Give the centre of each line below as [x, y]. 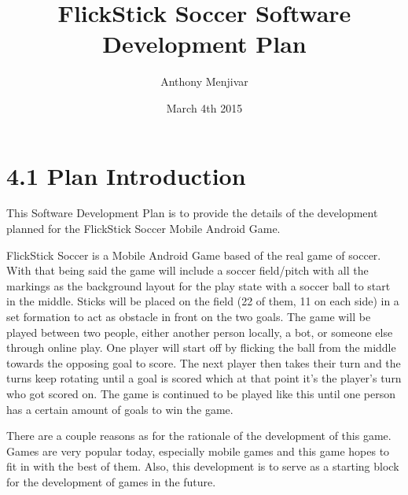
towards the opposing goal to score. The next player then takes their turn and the [204, 362]
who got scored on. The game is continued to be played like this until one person [201, 393]
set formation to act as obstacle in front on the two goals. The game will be [189, 316]
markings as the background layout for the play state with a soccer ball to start [198, 285]
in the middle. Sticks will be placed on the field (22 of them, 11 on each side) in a [203, 301]
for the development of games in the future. [111, 481]
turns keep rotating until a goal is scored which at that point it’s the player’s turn [204, 378]
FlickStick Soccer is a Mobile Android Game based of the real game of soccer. [194, 255]
